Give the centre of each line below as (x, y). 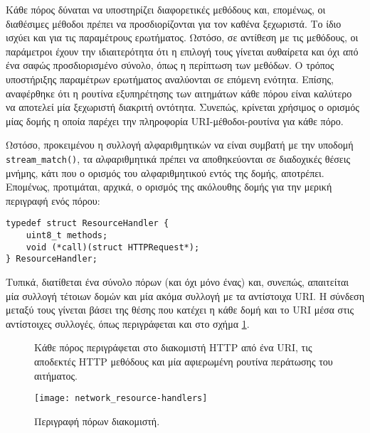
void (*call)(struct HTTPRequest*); (113, 247)
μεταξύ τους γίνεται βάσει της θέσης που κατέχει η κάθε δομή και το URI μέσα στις (180, 310)
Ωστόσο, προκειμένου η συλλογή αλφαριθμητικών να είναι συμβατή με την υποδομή (180, 145)
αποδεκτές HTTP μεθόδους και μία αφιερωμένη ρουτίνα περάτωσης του (184, 361)
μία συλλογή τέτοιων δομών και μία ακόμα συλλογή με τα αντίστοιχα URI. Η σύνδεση (185, 295)
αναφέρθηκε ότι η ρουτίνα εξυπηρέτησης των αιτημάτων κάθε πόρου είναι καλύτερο (179, 93)
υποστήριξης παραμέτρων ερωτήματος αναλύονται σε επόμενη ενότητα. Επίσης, (170, 79)
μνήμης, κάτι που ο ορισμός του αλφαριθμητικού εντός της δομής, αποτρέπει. (165, 172)
